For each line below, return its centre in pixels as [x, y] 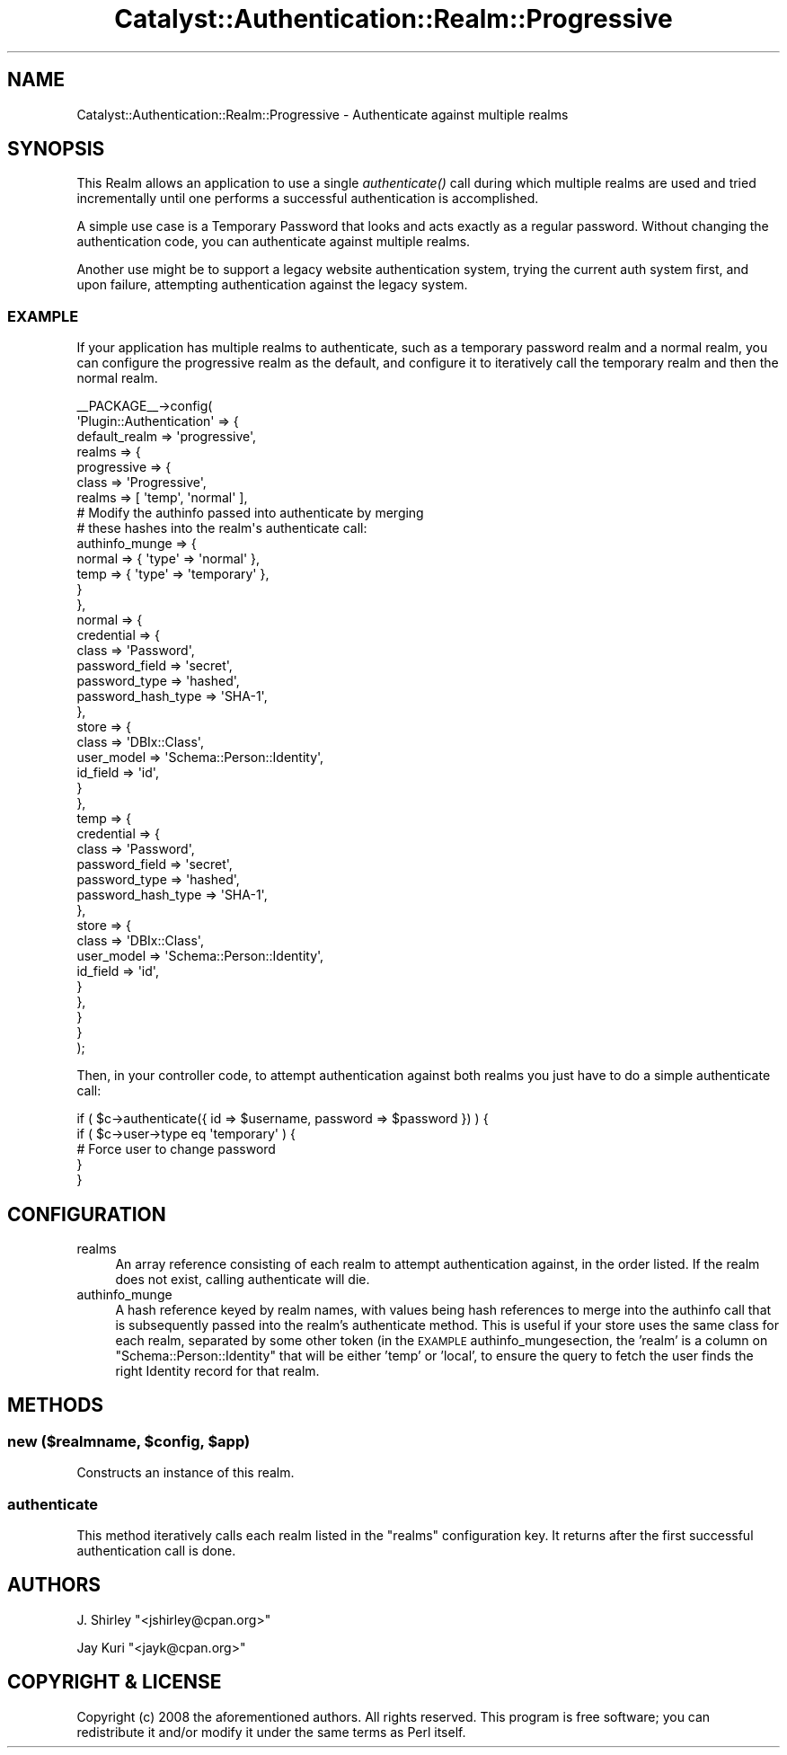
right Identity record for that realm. [217, 1371]
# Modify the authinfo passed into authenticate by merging [250, 513]
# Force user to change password [176, 1149]
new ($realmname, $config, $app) [129, 1441]
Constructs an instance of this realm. [186, 1473]
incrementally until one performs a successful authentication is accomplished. [308, 199]
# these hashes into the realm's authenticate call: [222, 528]
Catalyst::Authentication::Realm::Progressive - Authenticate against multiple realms [323, 114]
